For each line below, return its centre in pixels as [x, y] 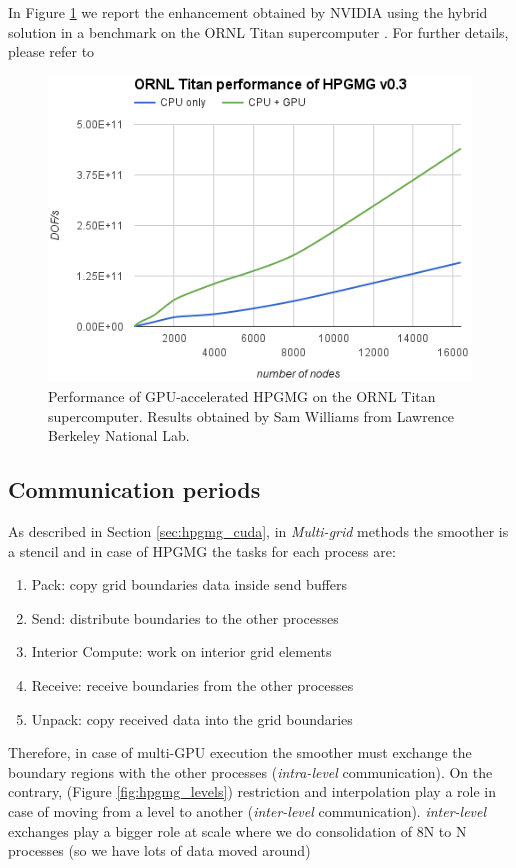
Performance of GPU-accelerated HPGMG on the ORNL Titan [242, 396]
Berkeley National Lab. [119, 435]
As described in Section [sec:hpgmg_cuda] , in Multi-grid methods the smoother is [258, 531]
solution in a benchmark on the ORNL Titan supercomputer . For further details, [258, 31]
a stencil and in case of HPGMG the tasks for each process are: [202, 550]
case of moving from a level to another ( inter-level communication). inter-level [247, 810]
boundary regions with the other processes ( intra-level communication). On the [250, 771]
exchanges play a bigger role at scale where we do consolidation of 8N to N [237, 830]
